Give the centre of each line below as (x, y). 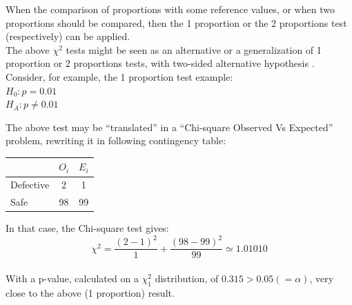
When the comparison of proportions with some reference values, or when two (170, 9)
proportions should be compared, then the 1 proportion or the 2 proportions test (176, 22)
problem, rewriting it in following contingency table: (116, 140)
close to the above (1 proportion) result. (90, 292)
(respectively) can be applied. (68, 36)
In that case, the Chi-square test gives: (87, 228)
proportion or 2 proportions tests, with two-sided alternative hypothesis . (160, 63)
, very (322, 278)
